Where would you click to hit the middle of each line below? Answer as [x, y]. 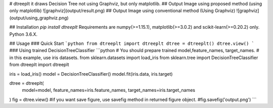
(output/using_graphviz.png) [39, 18]
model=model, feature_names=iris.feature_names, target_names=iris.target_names [109, 90]
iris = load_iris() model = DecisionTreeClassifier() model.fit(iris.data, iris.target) [91, 74]
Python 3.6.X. [24, 34]
